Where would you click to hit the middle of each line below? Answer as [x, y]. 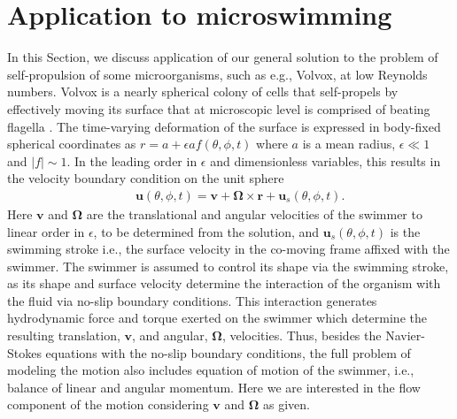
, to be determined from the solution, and [206, 231]
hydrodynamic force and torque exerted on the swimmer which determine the [217, 318]
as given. [287, 404]
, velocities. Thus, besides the [302, 335]
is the [405, 231]
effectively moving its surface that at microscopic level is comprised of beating [219, 108]
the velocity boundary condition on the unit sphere [146, 178]
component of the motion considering [108, 404]
